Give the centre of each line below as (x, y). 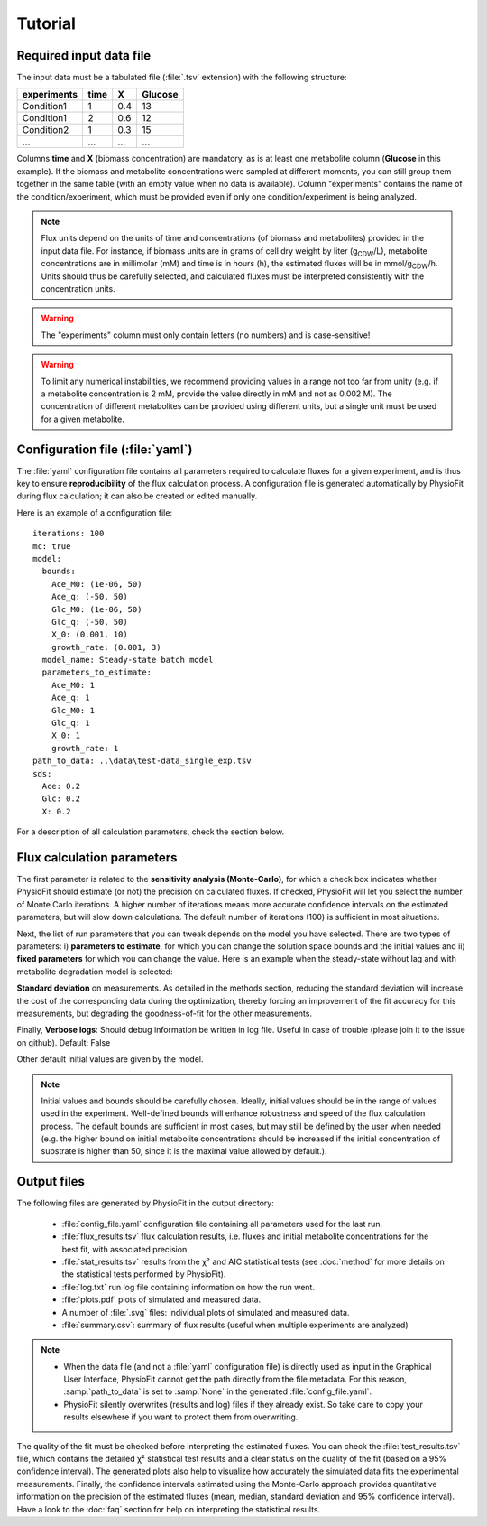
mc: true (52, 546)
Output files (51, 1182)
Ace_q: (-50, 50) (89, 597)
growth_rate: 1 (85, 748)
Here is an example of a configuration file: (95, 512)
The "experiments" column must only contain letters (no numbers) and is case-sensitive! (206, 335)
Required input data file (84, 56)
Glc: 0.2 (61, 799)
